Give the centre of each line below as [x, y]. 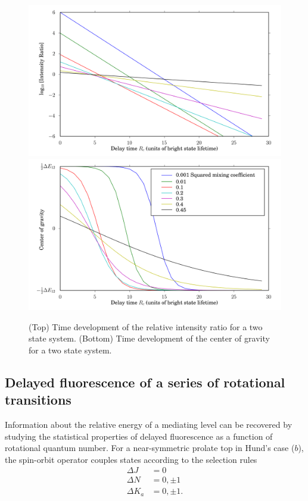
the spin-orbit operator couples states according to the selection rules [131, 459]
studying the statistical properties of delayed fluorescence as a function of [139, 436]
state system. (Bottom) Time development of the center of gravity [149, 338]
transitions [38, 400]
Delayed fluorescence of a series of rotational [145, 382]
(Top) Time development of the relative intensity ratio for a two [146, 326]
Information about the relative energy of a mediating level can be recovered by [149, 425]
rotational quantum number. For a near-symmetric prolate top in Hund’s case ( [150, 448]
